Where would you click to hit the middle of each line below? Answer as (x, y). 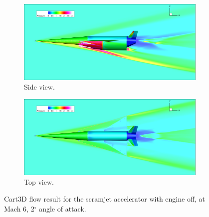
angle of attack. (63, 208)
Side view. (39, 87)
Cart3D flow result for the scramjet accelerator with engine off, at (105, 199)
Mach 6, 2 (19, 208)
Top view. (39, 182)
